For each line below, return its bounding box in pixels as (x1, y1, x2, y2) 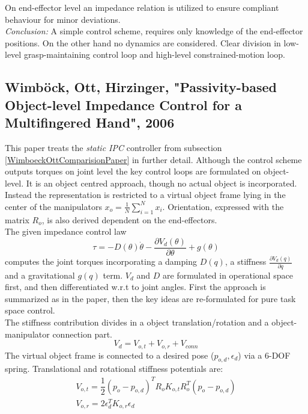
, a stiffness (225, 255, 267, 268)
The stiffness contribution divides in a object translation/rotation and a (5, 316, 269, 329)
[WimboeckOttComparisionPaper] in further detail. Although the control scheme (5, 153, 302, 165)
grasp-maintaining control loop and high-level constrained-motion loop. (23, 48, 285, 61)
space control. (5, 304, 55, 317)
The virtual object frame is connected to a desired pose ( (5, 348, 214, 361)
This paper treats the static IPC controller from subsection (5, 141, 222, 153)
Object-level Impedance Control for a (5, 95, 242, 114)
